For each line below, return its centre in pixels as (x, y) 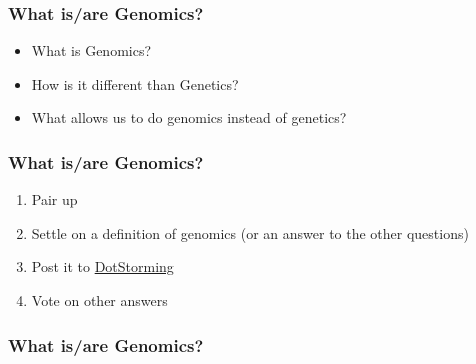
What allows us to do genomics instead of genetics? (189, 117)
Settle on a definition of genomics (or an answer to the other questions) (250, 232)
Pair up (54, 199)
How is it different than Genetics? (135, 83)
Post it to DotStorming (102, 266)
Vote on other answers (99, 300)
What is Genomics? (91, 50)
